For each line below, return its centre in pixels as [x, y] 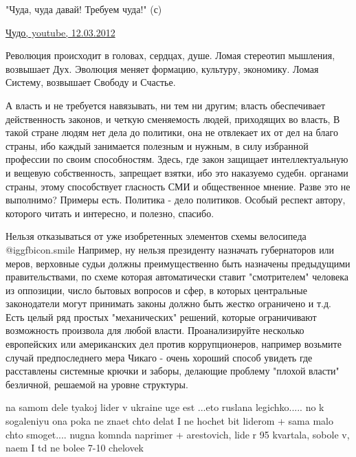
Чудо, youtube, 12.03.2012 [60, 32]
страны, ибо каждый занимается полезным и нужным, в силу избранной [157, 145]
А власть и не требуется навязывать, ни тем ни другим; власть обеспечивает [166, 105]
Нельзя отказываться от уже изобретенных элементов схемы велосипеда [156, 236]
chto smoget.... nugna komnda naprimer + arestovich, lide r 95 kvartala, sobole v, [178, 434]
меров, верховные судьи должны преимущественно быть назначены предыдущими [178, 263]
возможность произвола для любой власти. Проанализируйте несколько [155, 330]
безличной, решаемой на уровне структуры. [97, 384]
